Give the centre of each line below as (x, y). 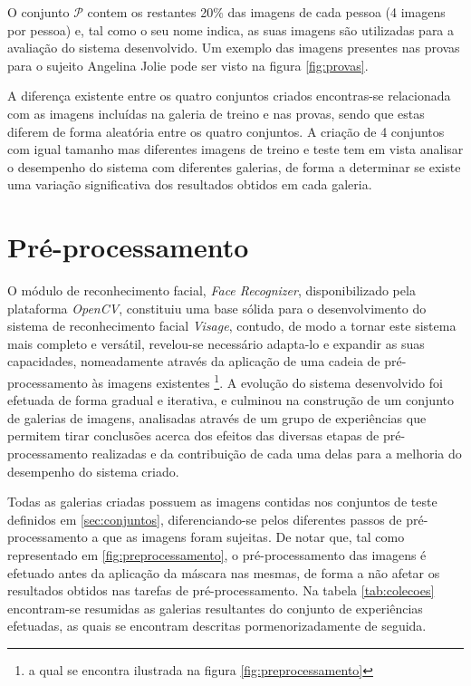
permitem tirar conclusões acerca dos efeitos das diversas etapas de (193, 435)
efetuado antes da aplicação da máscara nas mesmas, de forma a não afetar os (224, 572)
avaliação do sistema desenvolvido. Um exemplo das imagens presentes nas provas (234, 48)
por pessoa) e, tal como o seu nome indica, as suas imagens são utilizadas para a (231, 29)
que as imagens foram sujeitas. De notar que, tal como (254, 537)
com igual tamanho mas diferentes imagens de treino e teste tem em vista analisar (235, 149)
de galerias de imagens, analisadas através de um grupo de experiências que (217, 417)
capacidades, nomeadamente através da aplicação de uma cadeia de (194, 361)
